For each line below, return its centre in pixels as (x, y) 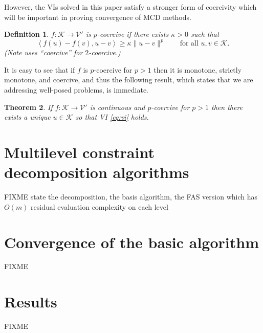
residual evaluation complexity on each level (100, 206)
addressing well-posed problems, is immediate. (76, 90)
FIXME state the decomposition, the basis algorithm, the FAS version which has (131, 197)
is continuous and (117, 107)
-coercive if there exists (133, 34)
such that (205, 34)
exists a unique (27, 117)
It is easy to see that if (40, 69)
